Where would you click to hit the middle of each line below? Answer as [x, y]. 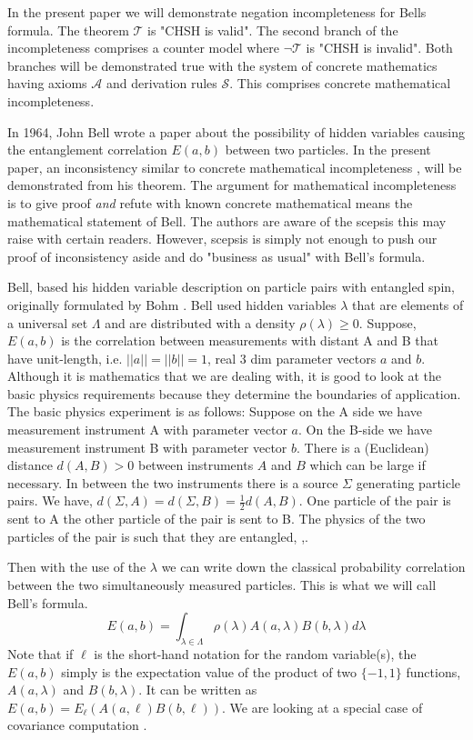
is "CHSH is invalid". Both [379, 48]
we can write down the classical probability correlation [313, 567]
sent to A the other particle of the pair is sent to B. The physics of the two [216, 519]
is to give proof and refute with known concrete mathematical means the [210, 202]
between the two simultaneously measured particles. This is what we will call [222, 585]
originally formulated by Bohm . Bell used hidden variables [172, 304]
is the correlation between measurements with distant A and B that [250, 340]
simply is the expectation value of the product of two [209, 671]
